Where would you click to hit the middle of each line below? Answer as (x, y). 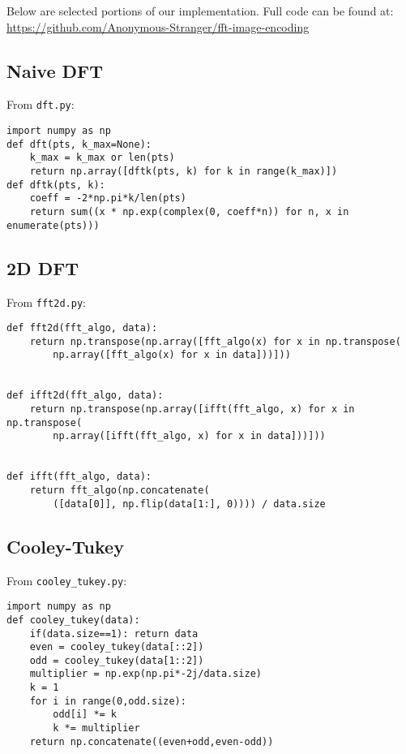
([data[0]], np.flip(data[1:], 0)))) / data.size (189, 504)
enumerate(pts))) (53, 225)
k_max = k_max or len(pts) (102, 158)
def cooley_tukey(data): (73, 620)
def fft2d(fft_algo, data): (82, 328)
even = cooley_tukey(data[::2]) (117, 647)
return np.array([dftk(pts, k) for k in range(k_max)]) (184, 172)
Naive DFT (55, 70)
